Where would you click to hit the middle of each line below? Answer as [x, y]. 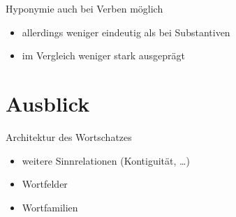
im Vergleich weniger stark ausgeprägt [104, 55]
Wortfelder [45, 184]
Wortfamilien [50, 207]
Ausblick [48, 103]
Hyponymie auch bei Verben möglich [84, 8]
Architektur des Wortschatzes [69, 136]
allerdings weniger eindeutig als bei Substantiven [126, 32]
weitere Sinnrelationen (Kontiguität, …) [106, 160]
